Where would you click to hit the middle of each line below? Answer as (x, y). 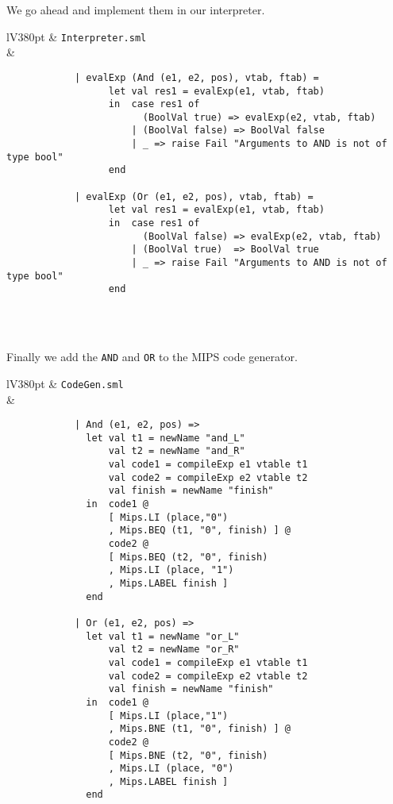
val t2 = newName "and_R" (177, 451)
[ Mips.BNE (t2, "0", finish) (188, 755)
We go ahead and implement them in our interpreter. (136, 10)
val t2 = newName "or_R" (174, 650)
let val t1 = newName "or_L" (163, 636)
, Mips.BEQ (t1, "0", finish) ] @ (199, 531)
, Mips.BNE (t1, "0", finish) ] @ (199, 729)
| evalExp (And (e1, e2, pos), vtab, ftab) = (196, 77)
